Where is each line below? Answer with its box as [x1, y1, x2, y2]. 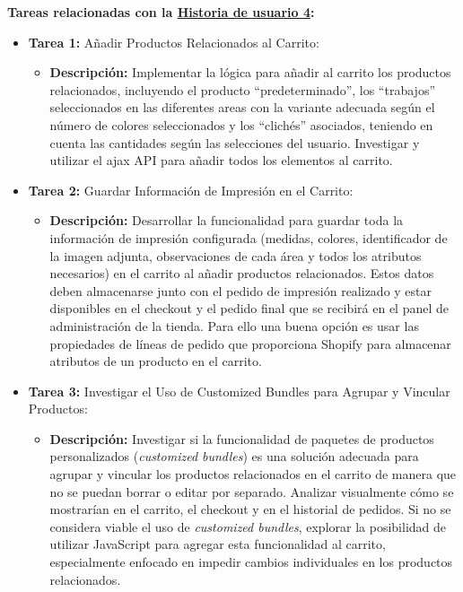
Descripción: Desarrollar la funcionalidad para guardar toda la [49, 211, 404, 230]
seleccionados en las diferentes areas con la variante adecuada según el [49, 98, 435, 117]
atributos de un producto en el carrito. [49, 352, 262, 370]
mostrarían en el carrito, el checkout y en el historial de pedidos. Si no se [49, 500, 451, 518]
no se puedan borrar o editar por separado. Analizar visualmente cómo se [49, 482, 454, 501]
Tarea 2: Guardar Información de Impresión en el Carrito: [28, 180, 354, 199]
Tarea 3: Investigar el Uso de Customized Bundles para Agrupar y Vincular [28, 381, 450, 400]
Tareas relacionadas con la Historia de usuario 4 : [7, 3, 315, 21]
